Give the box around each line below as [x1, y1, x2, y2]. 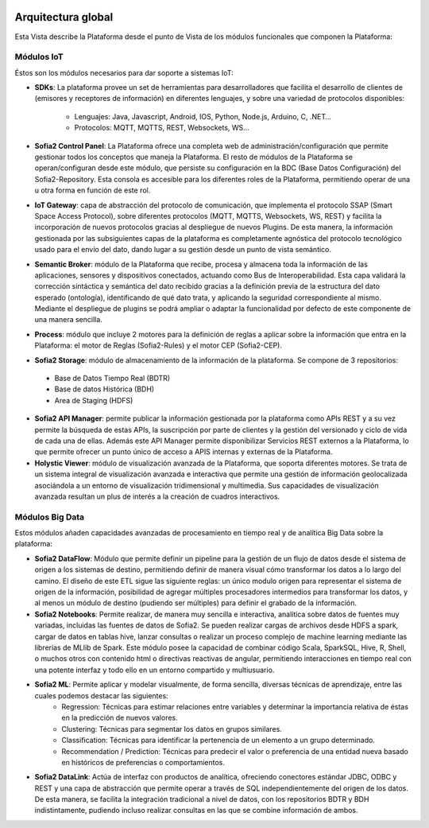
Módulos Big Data [14, 511, 85, 523]
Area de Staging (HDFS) [54, 395, 133, 405]
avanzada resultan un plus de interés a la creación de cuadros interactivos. [34, 492, 280, 501]
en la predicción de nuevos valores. [61, 713, 178, 723]
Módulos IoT [14, 52, 64, 63]
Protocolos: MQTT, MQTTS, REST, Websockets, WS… [74, 123, 249, 133]
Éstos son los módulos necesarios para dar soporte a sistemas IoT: [14, 68, 234, 77]
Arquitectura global [14, 10, 114, 24]
